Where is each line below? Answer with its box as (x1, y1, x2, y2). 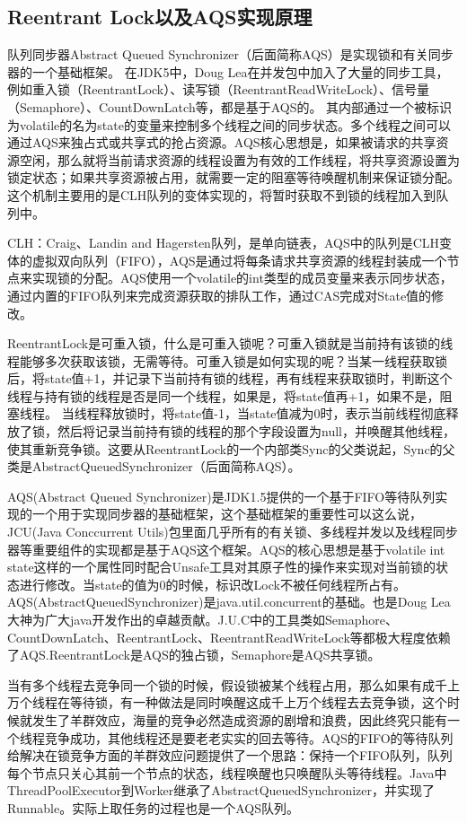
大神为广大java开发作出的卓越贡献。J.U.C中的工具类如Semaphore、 (7, 610, 399, 629)
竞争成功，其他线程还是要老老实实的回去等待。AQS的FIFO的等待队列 (44, 728, 454, 747)
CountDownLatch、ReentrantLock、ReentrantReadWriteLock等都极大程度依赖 (7, 627, 451, 646)
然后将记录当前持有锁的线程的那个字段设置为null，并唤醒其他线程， (57, 422, 455, 441)
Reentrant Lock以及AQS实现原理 (7, 3, 313, 31)
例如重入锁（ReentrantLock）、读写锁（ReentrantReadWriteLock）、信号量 (7, 80, 430, 99)
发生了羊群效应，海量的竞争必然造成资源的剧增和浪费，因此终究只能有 (31, 710, 447, 729)
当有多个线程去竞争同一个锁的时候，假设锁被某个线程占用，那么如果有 (7, 675, 422, 694)
